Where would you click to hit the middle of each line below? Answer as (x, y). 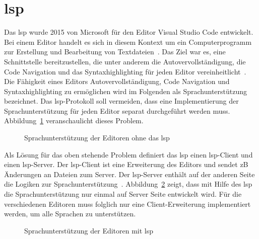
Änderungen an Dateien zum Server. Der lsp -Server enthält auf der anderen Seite (129, 174)
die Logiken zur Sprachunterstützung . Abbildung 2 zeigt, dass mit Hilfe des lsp (128, 184)
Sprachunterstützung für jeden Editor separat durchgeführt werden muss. (117, 110)
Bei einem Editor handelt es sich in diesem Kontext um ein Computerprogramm (128, 42)
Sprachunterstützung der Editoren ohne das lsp (97, 138)
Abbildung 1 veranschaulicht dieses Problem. (74, 121)
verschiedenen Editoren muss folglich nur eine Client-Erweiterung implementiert (127, 204)
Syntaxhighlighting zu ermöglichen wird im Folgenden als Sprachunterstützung (126, 91)
